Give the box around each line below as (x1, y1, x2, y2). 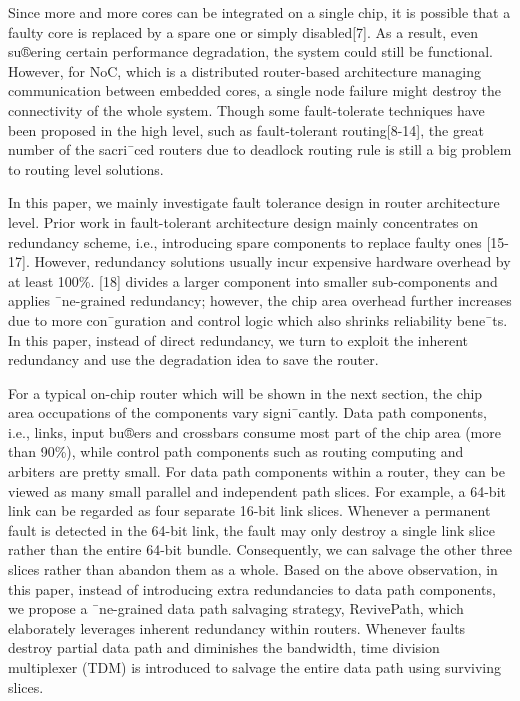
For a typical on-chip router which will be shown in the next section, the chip (8, 382, 483, 403)
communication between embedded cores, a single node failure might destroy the (8, 80, 502, 101)
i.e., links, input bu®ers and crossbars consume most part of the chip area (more (8, 421, 501, 442)
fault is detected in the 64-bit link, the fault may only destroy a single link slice (8, 519, 495, 540)
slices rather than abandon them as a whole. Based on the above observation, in (8, 559, 498, 580)
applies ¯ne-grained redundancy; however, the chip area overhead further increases (8, 290, 512, 311)
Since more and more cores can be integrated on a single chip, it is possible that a (8, 2, 511, 22)
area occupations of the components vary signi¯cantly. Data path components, (8, 402, 487, 423)
